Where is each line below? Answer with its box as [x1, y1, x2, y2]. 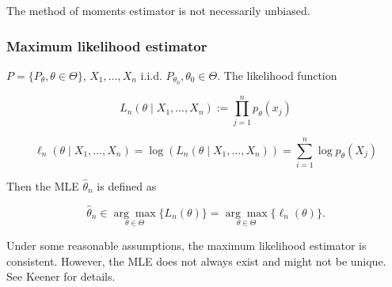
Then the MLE [6, 177, 79, 194]
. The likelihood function [217, 66, 337, 83]
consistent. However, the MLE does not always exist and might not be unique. [6, 252, 386, 269]
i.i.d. [140, 66, 162, 83]
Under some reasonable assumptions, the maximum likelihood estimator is [6, 236, 367, 253]
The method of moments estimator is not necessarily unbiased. [6, 2, 310, 18]
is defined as [97, 177, 157, 194]
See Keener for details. [6, 268, 116, 285]
